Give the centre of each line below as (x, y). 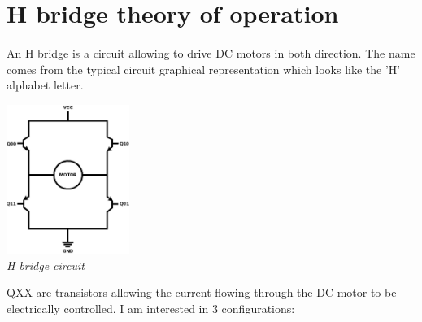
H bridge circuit (46, 265)
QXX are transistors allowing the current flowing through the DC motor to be (202, 292)
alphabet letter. (45, 85)
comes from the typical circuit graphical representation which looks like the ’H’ (204, 69)
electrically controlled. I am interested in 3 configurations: (151, 309)
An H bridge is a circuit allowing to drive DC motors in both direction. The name (211, 52)
